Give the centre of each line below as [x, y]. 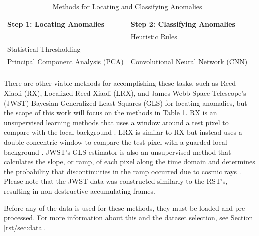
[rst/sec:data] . [25, 227]
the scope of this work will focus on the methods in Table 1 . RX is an [111, 113]
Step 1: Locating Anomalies [56, 24]
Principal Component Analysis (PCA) [66, 62]
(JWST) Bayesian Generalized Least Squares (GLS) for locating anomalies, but [126, 103]
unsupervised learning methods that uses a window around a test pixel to [116, 122]
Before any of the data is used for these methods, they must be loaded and [118, 207]
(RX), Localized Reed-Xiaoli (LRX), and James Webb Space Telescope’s [135, 93]
